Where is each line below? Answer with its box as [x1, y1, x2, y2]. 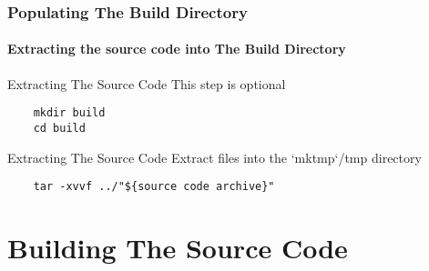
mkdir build [33, 106, 106, 120]
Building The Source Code [7, 228, 348, 266]
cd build [33, 121, 86, 135]
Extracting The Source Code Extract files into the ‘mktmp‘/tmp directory [7, 147, 422, 166]
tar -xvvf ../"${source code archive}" [33, 180, 275, 194]
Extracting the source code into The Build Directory [7, 39, 346, 58]
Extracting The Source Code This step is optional [7, 74, 286, 93]
